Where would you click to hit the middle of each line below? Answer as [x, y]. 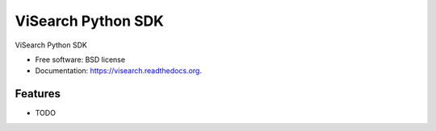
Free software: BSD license [80, 59]
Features [38, 94]
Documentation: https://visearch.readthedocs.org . [118, 71]
